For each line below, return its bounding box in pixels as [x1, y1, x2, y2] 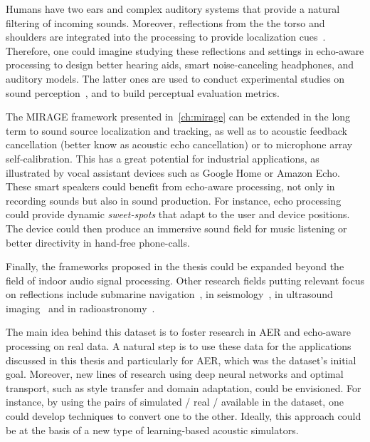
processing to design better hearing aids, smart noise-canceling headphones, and [6, 57, 354, 72]
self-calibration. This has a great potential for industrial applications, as [6, 150, 319, 165]
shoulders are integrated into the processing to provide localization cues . [6, 29, 326, 44]
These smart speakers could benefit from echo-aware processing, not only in [6, 179, 335, 194]
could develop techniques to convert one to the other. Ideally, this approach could [6, 408, 361, 423]
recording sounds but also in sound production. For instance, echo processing [6, 192, 342, 207]
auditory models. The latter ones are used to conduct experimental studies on [6, 71, 345, 86]
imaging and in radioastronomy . [6, 300, 155, 315]
